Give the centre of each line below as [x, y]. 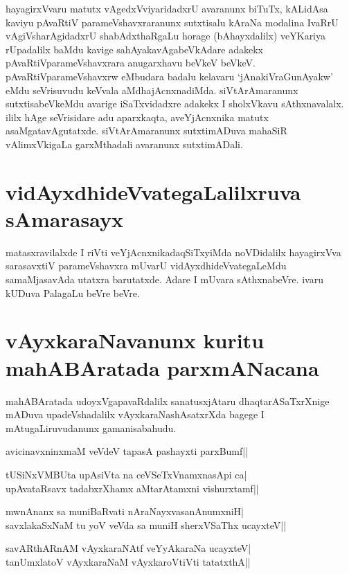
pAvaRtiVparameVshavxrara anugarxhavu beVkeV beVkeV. [131, 63]
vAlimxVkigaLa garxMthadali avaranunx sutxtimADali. [124, 144]
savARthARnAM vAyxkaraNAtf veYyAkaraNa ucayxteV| [128, 548]
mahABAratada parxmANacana [162, 367]
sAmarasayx [64, 218]
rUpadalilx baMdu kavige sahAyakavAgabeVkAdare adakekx [134, 49]
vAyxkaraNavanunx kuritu [135, 340]
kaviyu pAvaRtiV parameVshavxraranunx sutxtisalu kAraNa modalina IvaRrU [172, 22]
